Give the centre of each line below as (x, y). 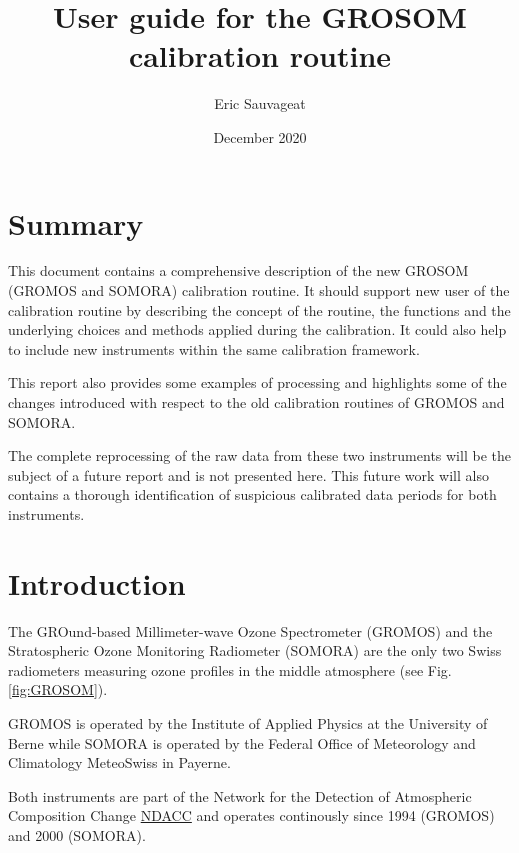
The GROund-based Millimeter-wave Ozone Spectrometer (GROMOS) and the (250, 630)
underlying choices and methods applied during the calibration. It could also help (257, 329)
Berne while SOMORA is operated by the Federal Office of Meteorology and (242, 742)
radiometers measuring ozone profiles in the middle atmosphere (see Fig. (230, 669)
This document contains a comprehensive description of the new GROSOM (238, 270)
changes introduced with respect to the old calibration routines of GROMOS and (256, 402)
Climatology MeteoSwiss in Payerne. (119, 762)
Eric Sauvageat (260, 103)
